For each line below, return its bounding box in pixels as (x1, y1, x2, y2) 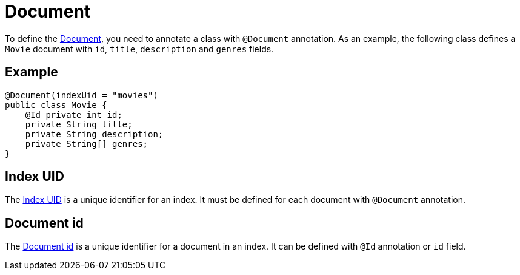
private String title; (25, 119, 133, 129)
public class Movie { (5, 100, 107, 110)
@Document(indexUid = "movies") (5, 90, 158, 100)
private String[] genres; (25, 138, 148, 149)
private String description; (25, 129, 164, 139)
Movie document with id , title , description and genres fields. (5, 43, 274, 54)
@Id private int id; (25, 109, 122, 120)
